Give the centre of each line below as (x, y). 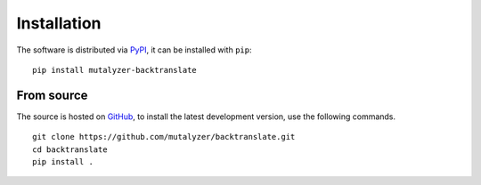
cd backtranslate (70, 149)
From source (52, 95)
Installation (59, 23)
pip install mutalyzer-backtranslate (115, 70)
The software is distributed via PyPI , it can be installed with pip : (134, 50)
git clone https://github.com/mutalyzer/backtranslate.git (164, 137)
